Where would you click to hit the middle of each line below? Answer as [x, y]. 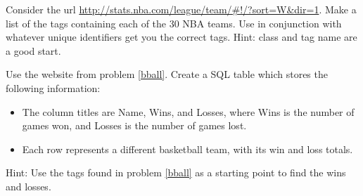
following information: [53, 87]
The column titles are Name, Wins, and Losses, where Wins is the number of [188, 111]
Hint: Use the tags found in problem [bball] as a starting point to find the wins [176, 172]
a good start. [33, 50]
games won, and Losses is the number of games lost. [134, 125]
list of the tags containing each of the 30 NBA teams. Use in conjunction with [174, 23]
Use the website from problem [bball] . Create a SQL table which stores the [167, 74]
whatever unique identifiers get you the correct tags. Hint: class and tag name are [181, 37]
